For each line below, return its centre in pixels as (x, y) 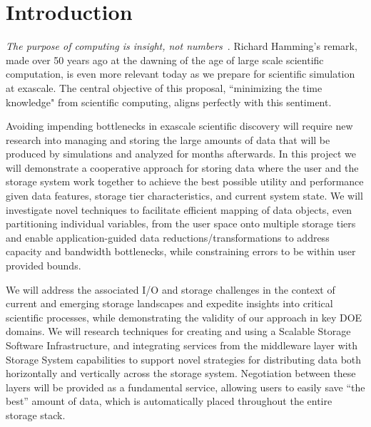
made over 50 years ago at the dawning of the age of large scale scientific (165, 60)
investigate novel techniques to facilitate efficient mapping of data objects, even (179, 209)
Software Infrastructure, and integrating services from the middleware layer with (182, 345)
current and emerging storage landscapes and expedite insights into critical (169, 303)
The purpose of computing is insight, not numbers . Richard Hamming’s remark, (182, 46)
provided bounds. (44, 266)
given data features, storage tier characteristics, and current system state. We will (184, 196)
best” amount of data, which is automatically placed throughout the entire (169, 401)
